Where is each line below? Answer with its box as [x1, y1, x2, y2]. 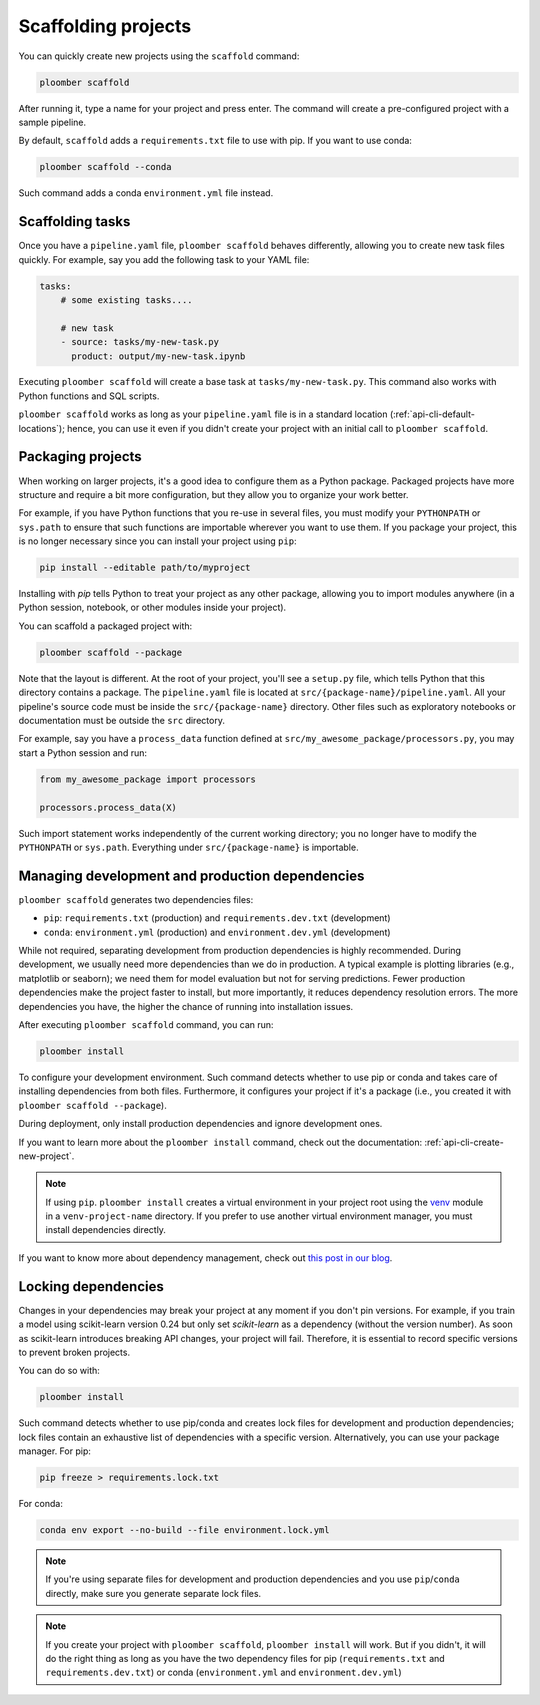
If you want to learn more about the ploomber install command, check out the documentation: [18, 1136, 423, 1148]
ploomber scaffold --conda [39, 161, 172, 173]
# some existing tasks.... [60, 294, 194, 305]
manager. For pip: [18, 1445, 92, 1457]
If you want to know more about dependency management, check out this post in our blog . [18, 1251, 393, 1264]
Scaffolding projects [18, 15, 192, 37]
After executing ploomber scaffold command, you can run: [18, 1018, 274, 1030]
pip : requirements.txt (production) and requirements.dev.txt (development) [43, 912, 391, 924]
